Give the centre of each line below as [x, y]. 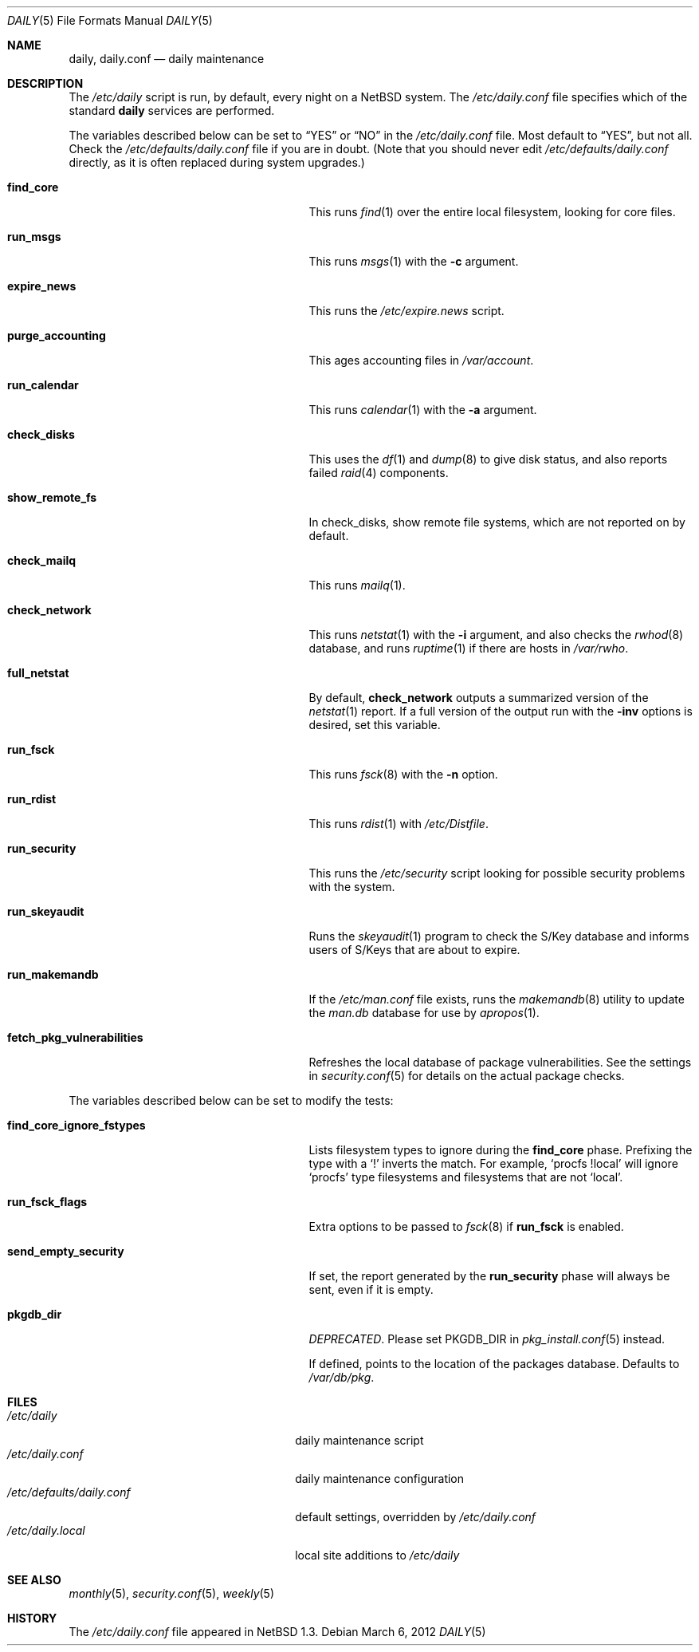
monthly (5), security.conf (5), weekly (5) [172, 1593]
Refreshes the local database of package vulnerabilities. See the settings [500, 1062]
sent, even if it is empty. [371, 1289]
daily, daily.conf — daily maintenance [167, 59]
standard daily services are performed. [172, 110]
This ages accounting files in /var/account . [421, 360]
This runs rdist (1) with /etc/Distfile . [399, 824]
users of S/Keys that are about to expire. [414, 950]
